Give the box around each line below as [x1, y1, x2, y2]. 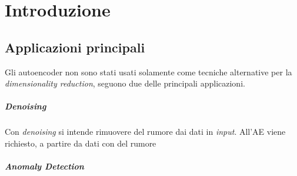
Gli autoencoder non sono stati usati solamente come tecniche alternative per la [5, 65, 292, 78]
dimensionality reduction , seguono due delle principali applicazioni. [5, 77, 245, 89]
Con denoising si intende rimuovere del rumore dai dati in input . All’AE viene [5, 125, 286, 138]
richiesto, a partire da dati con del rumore [5, 137, 156, 149]
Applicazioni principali [5, 38, 145, 56]
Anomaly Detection [5, 160, 84, 172]
